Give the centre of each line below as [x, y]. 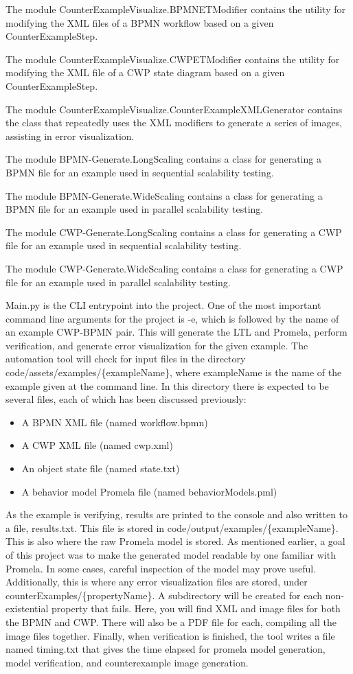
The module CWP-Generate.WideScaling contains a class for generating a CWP [174, 268]
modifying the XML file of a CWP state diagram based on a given [145, 72]
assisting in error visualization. [70, 136]
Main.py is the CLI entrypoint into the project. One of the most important [163, 305]
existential [27, 608]
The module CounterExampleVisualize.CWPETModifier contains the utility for [173, 59]
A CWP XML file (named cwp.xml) [97, 445]
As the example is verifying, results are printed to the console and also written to [177, 514]
